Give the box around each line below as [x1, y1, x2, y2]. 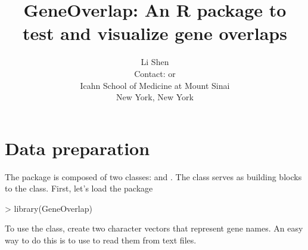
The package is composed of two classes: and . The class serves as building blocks [5, 170, 302, 183]
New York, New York [116, 91, 194, 103]
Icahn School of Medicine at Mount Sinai [80, 79, 230, 91]
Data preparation [5, 135, 150, 160]
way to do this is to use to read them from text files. [5, 234, 197, 246]
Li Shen [141, 55, 169, 68]
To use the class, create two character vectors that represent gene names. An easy [5, 222, 303, 234]
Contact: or [134, 67, 176, 79]
